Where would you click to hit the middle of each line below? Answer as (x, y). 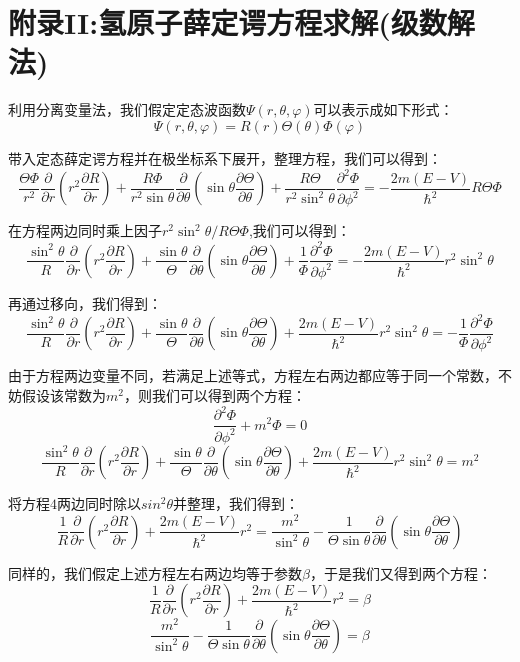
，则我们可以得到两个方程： (214, 395)
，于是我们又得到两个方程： (400, 572)
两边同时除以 (99, 503)
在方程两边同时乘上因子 (85, 230)
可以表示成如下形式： (383, 109)
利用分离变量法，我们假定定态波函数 (127, 109)
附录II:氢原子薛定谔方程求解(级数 (227, 22)
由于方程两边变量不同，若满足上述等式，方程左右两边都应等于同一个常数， (253, 375)
